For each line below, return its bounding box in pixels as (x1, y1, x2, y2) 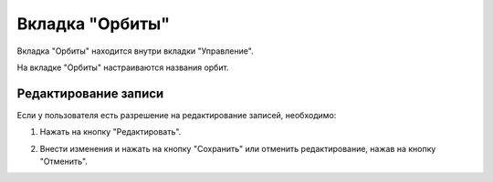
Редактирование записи (16, 86, 164, 101)
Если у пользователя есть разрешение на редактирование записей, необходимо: (16, 109, 337, 120)
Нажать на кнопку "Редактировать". (39, 126, 182, 137)
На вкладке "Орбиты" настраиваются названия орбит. (16, 62, 229, 73)
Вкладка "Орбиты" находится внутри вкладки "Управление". (16, 45, 255, 56)
